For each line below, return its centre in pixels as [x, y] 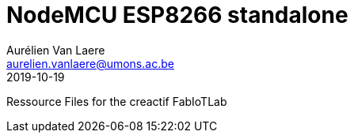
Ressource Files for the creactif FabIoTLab [117, 101]
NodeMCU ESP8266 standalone [177, 15]
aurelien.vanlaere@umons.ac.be [90, 63]
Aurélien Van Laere [56, 50]
